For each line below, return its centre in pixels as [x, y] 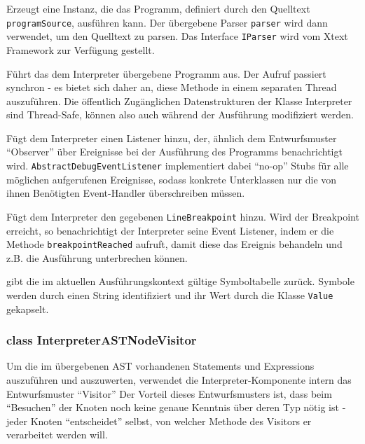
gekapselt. [28, 308]
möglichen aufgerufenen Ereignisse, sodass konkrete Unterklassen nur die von [172, 179]
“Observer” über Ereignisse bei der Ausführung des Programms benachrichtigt [174, 152]
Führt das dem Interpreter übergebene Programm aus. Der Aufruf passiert [166, 73]
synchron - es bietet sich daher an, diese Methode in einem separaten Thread [172, 87]
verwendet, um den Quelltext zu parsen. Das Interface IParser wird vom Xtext [177, 36]
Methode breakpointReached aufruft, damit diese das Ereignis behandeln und [174, 244]
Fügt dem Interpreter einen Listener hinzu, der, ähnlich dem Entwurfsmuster [172, 138]
